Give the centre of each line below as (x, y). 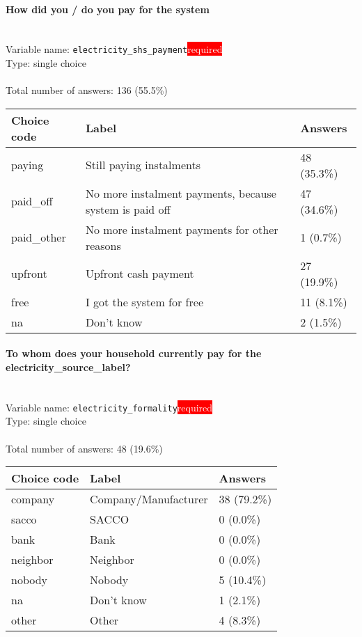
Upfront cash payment (140, 274)
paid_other (39, 237)
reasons (103, 245)
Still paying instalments (143, 165)
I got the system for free (144, 301)
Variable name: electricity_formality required (109, 407)
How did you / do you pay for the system (108, 9)
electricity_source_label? (68, 367)
